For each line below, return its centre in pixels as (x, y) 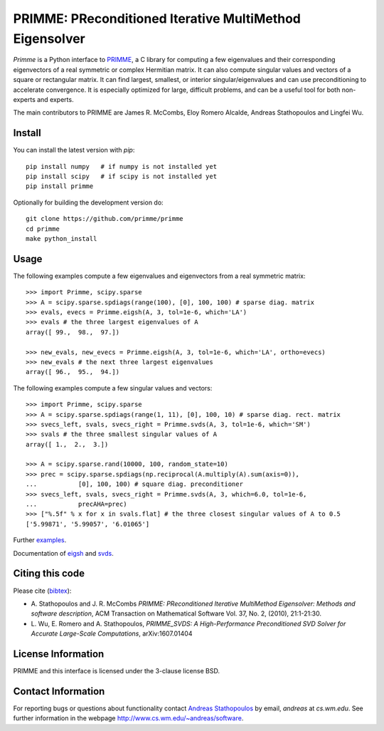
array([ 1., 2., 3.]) (67, 444)
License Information (59, 654)
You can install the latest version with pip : (74, 150)
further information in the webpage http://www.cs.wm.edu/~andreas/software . (128, 718)
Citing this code (49, 574)
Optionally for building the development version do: (88, 202)
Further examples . (40, 540)
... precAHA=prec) (76, 504)
